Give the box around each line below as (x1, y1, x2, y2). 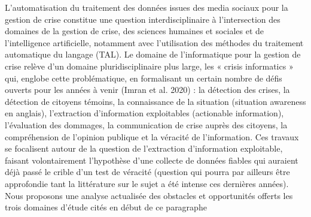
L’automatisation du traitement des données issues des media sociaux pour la (5, 1, 288, 13)
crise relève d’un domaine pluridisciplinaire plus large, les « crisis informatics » (5, 59, 294, 72)
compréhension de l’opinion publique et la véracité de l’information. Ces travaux (5, 130, 299, 143)
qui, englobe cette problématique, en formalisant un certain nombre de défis (5, 71, 282, 84)
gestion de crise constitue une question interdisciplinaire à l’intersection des (5, 13, 280, 25)
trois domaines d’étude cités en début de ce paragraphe (5, 201, 207, 213)
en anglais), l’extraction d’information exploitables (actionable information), (5, 107, 284, 119)
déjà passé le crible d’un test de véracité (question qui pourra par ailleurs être (5, 165, 290, 178)
